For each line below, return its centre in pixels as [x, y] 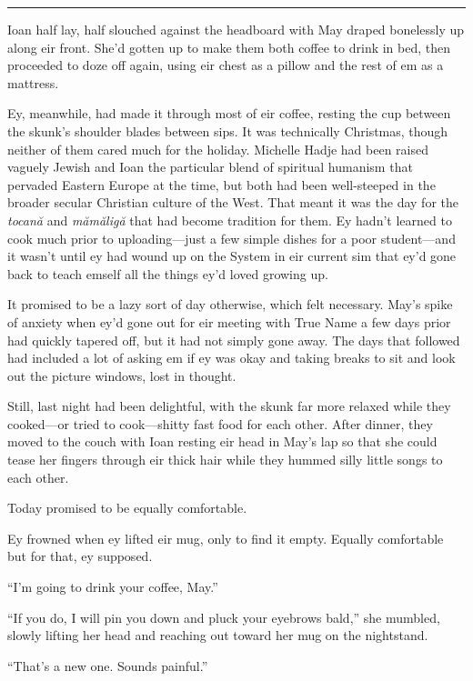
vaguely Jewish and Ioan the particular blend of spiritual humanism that [210, 167]
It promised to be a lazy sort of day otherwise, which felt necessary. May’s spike [230, 304]
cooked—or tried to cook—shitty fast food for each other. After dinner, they [220, 423]
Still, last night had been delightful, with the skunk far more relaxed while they [229, 406]
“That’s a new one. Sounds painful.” [108, 665]
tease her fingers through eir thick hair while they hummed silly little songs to [225, 460]
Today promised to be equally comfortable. [127, 508]
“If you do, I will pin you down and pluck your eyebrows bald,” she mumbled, [224, 617]
